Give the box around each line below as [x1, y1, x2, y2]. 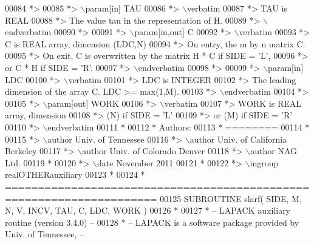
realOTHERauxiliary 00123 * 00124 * [5, 168, 145, 181]
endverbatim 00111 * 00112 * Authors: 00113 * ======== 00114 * [47, 120, 310, 133]
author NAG [250, 144, 297, 157]
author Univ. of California [189, 132, 287, 145]
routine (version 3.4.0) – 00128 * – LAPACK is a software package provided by [5, 215, 299, 228]
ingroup [250, 156, 279, 169]
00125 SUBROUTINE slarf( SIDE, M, [160, 192, 302, 205]
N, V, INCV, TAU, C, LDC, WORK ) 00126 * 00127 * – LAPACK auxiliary [5, 204, 291, 217]
